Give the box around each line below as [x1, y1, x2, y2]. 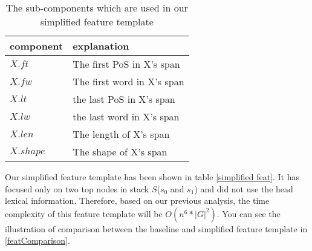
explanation [73, 39, 129, 53]
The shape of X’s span [73, 145, 167, 158]
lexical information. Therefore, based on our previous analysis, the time [5, 194, 270, 207]
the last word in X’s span [73, 109, 180, 123]
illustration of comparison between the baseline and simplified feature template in [5, 222, 308, 235]
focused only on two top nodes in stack [5, 182, 149, 195]
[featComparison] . [5, 234, 70, 247]
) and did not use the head [194, 182, 293, 195]
